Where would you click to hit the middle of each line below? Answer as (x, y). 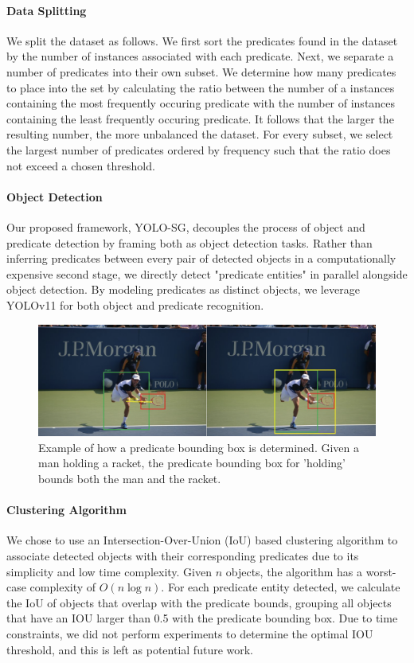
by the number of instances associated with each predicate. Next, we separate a (200, 56)
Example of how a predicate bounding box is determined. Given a (199, 447)
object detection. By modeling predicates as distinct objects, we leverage (183, 289)
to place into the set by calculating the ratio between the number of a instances (201, 87)
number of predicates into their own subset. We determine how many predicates (201, 71)
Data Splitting (47, 10)
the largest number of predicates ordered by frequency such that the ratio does (199, 149)
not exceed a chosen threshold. (81, 165)
